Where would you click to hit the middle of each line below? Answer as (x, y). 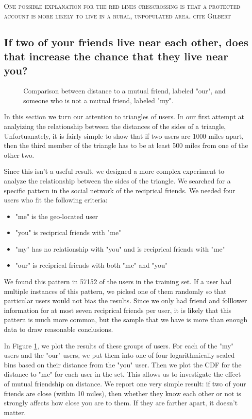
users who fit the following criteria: (56, 200)
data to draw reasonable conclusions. (59, 329)
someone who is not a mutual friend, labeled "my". (98, 100)
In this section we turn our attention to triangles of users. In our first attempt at (124, 117)
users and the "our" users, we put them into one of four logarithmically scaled (119, 355)
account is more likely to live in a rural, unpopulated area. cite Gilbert (118, 15)
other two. (19, 155)
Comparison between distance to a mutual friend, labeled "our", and (125, 91)
